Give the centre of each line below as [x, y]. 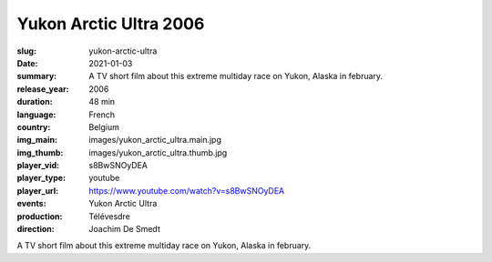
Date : [27, 63]
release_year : [43, 89]
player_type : [41, 178]
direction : [36, 229]
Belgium [104, 126]
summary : [37, 76]
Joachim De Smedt [125, 229]
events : [31, 204]
